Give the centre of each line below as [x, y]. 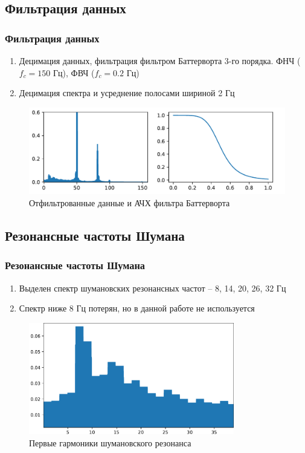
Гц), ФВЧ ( [74, 72]
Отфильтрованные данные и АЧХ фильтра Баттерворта [130, 203]
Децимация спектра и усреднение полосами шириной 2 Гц [127, 93]
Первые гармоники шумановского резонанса [110, 442]
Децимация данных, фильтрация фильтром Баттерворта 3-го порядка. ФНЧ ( [160, 60]
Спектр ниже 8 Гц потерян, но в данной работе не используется [137, 308]
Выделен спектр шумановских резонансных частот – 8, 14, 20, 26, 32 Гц [152, 288]
